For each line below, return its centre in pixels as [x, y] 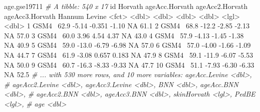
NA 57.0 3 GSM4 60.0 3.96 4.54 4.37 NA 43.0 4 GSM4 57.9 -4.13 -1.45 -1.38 [124, 35]
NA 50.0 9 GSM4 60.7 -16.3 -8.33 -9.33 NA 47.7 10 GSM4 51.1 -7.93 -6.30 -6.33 [129, 64]
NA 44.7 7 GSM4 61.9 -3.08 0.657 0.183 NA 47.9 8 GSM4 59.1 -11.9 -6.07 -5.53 [129, 55]
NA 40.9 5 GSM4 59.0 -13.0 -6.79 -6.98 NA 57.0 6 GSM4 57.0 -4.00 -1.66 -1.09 [128, 45]
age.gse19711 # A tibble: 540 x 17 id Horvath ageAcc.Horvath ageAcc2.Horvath [126, 6]
